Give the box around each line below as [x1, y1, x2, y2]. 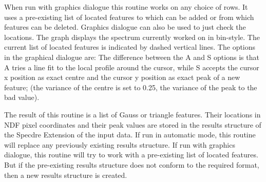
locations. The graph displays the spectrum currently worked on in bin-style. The [4, 31, 260, 42]
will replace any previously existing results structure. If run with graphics [4, 139, 235, 150]
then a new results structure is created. [4, 169, 127, 180]
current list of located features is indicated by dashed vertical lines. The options [4, 42, 256, 52]
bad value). [4, 92, 40, 103]
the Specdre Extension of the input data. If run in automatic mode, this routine [4, 129, 256, 140]
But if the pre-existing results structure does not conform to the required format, [4, 159, 259, 170]
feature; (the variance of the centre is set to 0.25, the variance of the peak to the [4, 82, 257, 92]
